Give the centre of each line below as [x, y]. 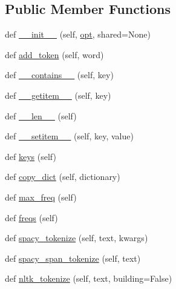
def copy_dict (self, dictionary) [63, 177]
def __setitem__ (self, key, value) [69, 136]
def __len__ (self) [41, 115]
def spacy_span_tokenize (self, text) [73, 258]
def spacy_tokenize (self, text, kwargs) [77, 238]
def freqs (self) [31, 217]
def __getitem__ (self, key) [58, 95]
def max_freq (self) [41, 197]
